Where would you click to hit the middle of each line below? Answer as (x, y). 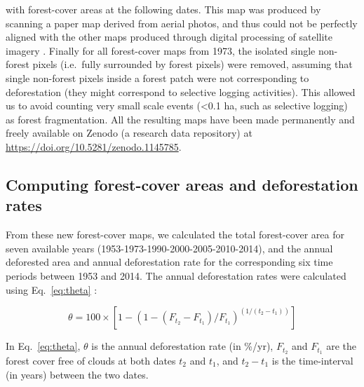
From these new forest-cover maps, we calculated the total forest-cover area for (175, 235)
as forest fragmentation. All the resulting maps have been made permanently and (180, 119)
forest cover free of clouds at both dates (91, 360)
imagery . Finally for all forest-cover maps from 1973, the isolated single (161, 50)
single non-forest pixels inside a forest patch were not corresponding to (157, 77)
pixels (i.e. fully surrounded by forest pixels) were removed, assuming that (193, 64)
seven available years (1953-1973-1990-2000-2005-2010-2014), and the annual (169, 248)
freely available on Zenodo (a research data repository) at (129, 133)
